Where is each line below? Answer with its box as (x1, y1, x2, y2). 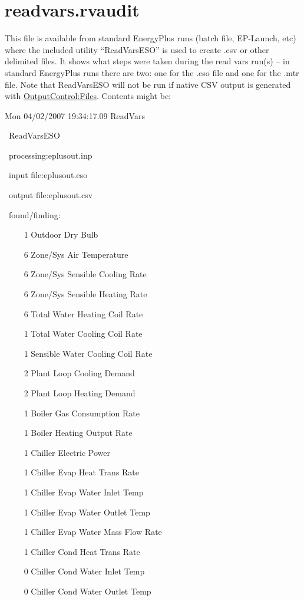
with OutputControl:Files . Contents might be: (5, 90, 171, 102)
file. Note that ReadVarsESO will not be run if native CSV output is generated (5, 78, 291, 90)
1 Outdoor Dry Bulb (24, 228, 98, 241)
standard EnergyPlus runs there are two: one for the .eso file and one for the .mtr (5, 66, 299, 78)
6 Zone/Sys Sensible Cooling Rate (24, 268, 147, 280)
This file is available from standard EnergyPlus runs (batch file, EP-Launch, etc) (5, 32, 296, 44)
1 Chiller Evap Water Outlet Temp (24, 505, 150, 518)
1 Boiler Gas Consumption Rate (24, 406, 140, 419)
